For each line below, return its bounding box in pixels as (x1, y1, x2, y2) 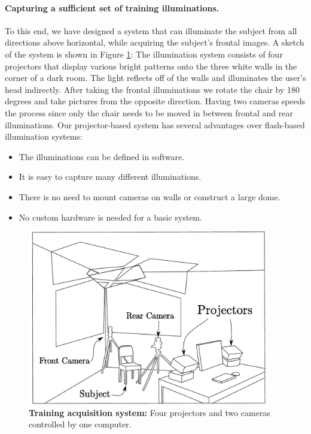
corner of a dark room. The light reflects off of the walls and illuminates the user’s (5, 71, 306, 84)
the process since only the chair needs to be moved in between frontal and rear (5, 106, 293, 119)
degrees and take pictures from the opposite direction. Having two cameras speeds (5, 95, 306, 107)
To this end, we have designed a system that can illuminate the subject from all (5, 24, 297, 37)
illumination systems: (5, 130, 83, 143)
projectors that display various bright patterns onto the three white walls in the (5, 59, 297, 72)
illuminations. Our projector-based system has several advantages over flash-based (5, 118, 305, 131)
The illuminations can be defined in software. (19, 150, 185, 162)
